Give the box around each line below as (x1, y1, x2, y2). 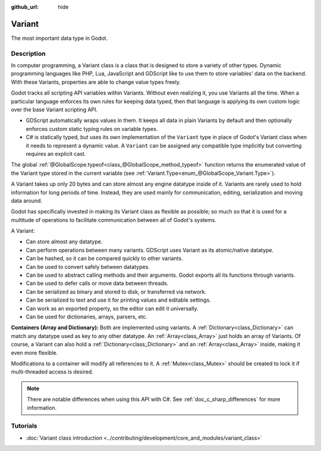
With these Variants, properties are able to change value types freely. (11, 78, 181, 86)
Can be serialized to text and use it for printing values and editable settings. (26, 296, 211, 303)
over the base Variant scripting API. (11, 106, 98, 113)
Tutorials (11, 422, 38, 430)
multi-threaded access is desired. (11, 368, 93, 375)
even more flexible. (11, 349, 58, 356)
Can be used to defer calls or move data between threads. (26, 280, 169, 287)
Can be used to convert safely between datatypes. (26, 263, 150, 270)
